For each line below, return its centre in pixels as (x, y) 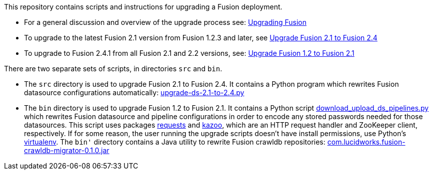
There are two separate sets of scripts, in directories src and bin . (113, 69)
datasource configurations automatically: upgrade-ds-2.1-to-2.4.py (134, 92)
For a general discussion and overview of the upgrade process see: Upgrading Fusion (165, 22)
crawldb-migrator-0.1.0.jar (67, 150)
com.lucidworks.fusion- (366, 142)
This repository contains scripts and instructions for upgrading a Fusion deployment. (143, 7)
